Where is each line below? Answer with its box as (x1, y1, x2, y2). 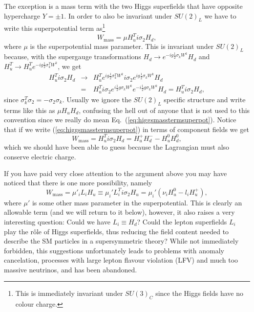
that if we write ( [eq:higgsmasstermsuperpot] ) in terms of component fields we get (4, 124, 249, 134)
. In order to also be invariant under (64, 10, 172, 21)
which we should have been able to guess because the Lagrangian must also (4, 142, 230, 152)
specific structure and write (164, 94, 246, 104)
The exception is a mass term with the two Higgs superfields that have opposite (4, 1, 243, 11)
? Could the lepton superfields (137, 216, 227, 226)
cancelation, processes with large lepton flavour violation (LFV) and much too (4, 255, 238, 265)
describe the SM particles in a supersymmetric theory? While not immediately (4, 236, 239, 246)
